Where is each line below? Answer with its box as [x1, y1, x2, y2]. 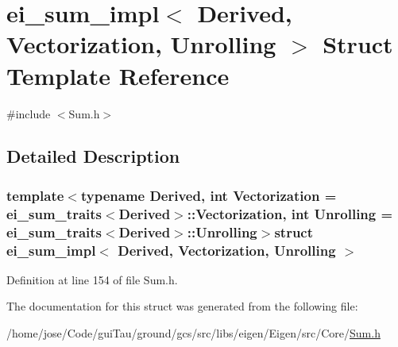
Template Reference [6, 59, 230, 91]
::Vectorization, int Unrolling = [187, 203, 393, 223]
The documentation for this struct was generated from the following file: [6, 298, 358, 314]
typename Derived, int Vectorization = [80, 185, 337, 205]
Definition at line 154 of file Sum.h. [6, 271, 178, 287]
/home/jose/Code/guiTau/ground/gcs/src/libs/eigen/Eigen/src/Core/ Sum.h [6, 325, 381, 341]
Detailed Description [6, 144, 180, 168]
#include [6, 105, 51, 121]
